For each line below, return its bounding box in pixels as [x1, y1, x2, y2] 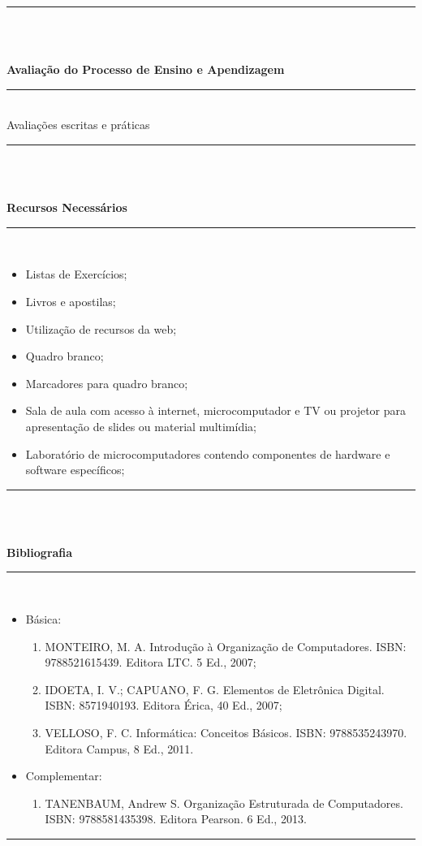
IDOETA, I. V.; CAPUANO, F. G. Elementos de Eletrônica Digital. [45, 680, 385, 697]
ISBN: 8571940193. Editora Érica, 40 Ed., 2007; [45, 697, 282, 714]
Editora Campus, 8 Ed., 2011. [45, 740, 194, 757]
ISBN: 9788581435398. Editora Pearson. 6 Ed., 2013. [45, 810, 307, 827]
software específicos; [25, 461, 125, 478]
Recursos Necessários [6, 199, 127, 216]
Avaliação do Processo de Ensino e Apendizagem [6, 61, 285, 78]
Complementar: [25, 767, 102, 784]
